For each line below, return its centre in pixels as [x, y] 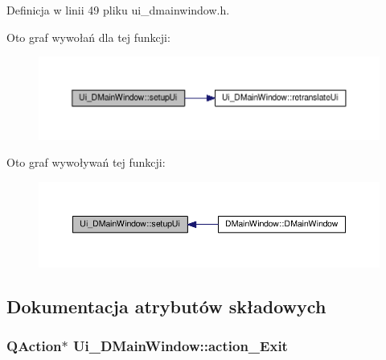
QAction [34, 346]
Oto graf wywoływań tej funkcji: [86, 162]
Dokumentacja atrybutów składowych [166, 306]
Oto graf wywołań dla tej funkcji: [88, 37]
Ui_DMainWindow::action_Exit [181, 346]
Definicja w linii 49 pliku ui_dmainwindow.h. [118, 10]
